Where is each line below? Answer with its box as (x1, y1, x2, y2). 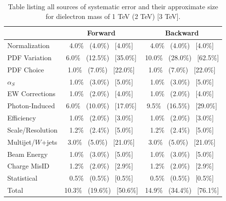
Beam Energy (7, 149, 48, 159)
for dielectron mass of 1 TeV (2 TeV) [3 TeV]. (45, 11, 181, 21)
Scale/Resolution (7, 124, 57, 134)
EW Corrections (7, 88, 56, 99)
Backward (165, 28, 199, 38)
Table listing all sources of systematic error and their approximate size (8, 1, 218, 11)
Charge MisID (7, 161, 50, 171)
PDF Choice (7, 64, 44, 74)
